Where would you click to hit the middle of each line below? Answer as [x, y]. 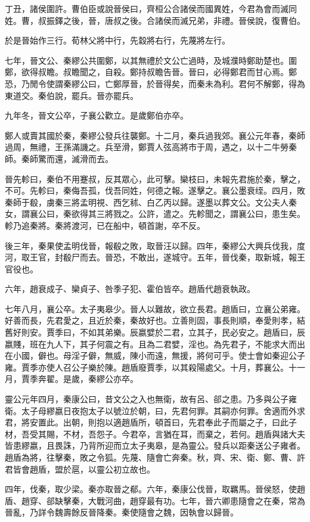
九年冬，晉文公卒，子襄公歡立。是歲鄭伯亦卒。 [97, 115]
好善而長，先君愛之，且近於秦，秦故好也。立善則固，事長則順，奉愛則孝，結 [155, 320]
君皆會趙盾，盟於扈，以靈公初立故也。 [80, 469]
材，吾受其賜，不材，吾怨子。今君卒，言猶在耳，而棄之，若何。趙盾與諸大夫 [155, 434]
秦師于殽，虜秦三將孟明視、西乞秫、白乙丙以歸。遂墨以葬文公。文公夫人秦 [151, 202]
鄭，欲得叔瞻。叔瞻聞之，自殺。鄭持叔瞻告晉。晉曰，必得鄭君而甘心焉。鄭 [151, 72]
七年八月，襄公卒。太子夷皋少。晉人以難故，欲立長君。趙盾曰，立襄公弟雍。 [155, 308]
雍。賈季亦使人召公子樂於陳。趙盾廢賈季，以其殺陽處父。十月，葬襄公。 [147, 367]
